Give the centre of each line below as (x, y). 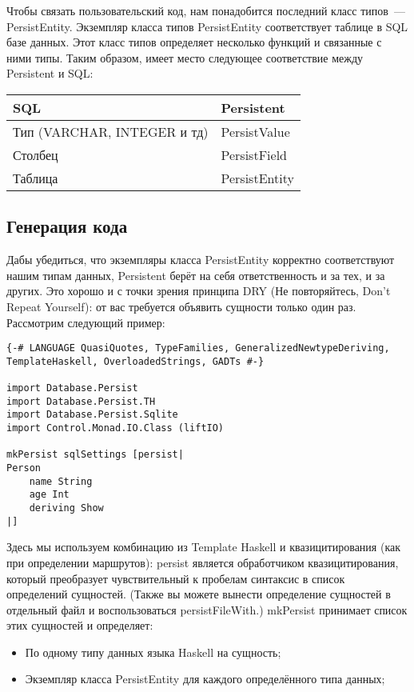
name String (61, 481)
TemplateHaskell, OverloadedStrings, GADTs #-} (135, 361)
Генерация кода (67, 226)
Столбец (36, 154)
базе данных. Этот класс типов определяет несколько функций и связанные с (194, 42)
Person (24, 468)
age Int (49, 495)
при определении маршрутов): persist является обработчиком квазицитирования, (203, 562)
